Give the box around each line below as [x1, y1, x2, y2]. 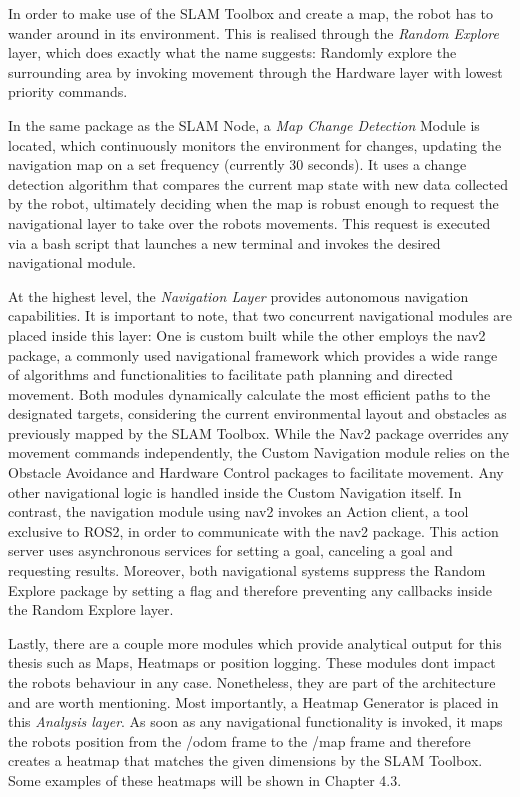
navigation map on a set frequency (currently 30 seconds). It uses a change [8, 154, 467, 175]
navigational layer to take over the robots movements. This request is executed [8, 212, 491, 233]
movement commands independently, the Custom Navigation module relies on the [8, 442, 510, 463]
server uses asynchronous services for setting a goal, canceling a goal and [8, 540, 453, 561]
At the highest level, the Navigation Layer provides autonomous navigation [8, 285, 469, 306]
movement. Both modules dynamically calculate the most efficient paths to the [8, 383, 491, 404]
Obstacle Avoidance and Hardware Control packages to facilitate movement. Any [8, 462, 504, 483]
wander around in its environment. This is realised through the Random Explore [8, 22, 500, 43]
